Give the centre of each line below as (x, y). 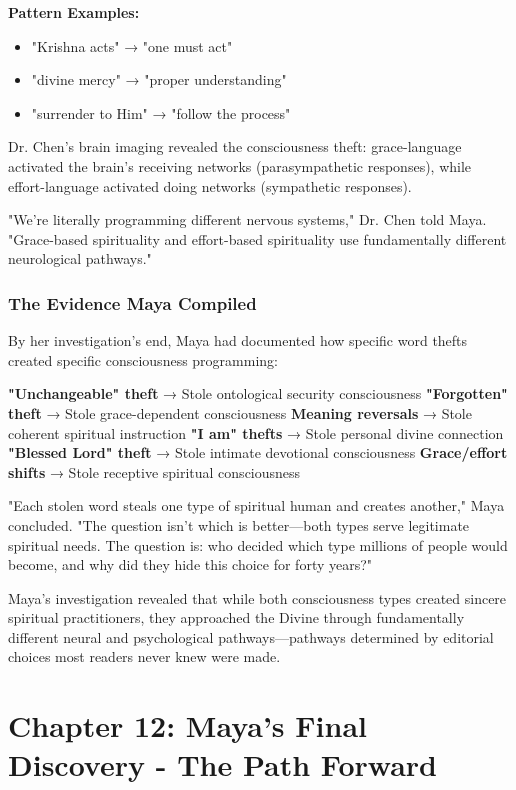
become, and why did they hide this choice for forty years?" (190, 564)
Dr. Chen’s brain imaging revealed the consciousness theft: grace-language (235, 146)
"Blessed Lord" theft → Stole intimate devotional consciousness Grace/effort (258, 452)
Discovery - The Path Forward (222, 764)
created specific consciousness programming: (143, 359)
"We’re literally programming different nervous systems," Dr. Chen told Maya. (247, 219)
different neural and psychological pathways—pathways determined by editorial (251, 636)
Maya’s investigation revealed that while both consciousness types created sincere (257, 597)
